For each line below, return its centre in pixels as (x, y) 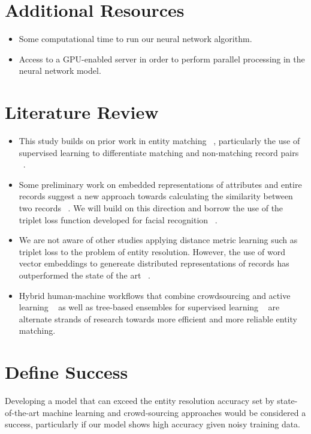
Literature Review (82, 112)
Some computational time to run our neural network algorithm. (135, 39)
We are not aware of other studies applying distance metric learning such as (158, 240)
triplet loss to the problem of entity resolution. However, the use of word (152, 251)
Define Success (67, 372)
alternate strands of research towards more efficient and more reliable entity (158, 318)
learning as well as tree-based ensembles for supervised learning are (149, 307)
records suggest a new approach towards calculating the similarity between (156, 196)
